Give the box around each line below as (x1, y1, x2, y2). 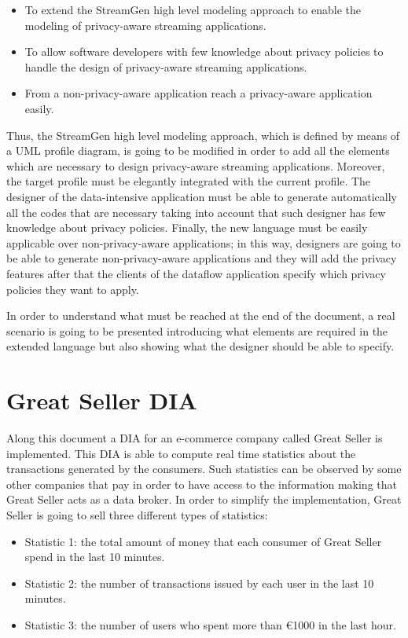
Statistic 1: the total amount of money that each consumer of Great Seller (24, 533, 382, 549)
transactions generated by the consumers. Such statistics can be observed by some (6, 460, 402, 477)
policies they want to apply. (6, 280, 139, 297)
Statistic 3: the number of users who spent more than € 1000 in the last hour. (24, 616, 396, 632)
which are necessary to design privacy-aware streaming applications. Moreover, (6, 157, 385, 174)
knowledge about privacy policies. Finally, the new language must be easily (6, 219, 368, 236)
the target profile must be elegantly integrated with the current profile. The (6, 173, 371, 189)
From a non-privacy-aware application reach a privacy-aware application (24, 85, 373, 101)
